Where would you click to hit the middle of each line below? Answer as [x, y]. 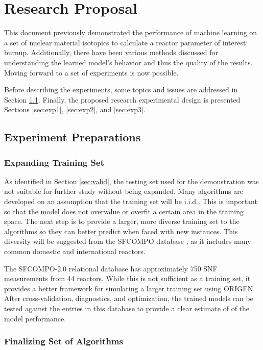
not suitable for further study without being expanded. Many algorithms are [124, 191]
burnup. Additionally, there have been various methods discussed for [111, 52]
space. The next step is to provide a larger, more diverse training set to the [122, 221]
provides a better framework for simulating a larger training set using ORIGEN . [130, 288]
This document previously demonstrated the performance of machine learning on [131, 32]
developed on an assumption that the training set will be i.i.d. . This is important [131, 201]
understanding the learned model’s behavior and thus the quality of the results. [128, 62]
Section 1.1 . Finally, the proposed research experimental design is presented [122, 99]
